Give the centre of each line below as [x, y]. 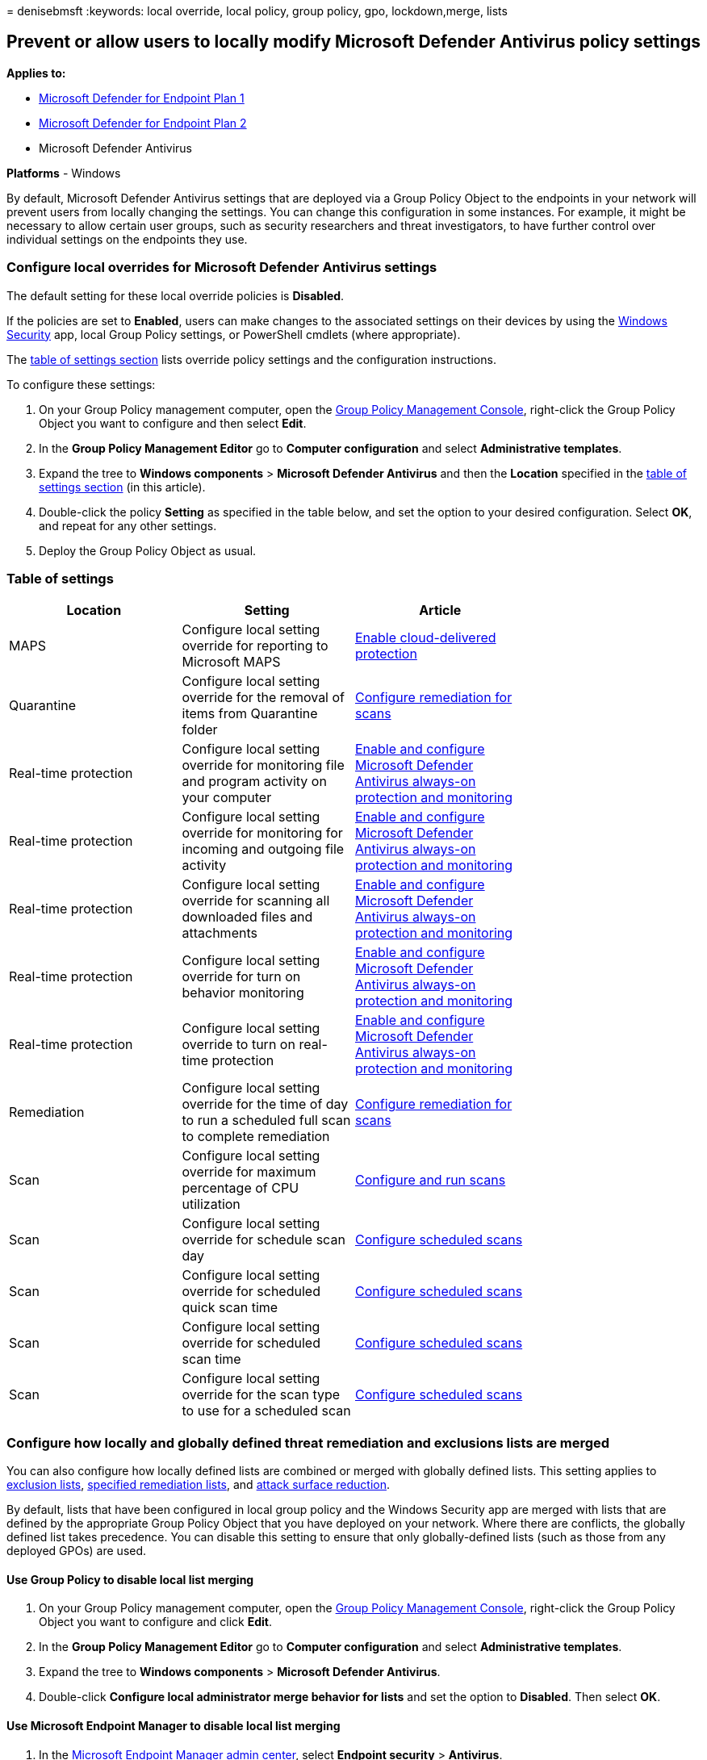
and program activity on [254, 782]
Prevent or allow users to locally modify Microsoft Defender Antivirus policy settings [353, 42]
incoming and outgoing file [263, 849]
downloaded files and [247, 917]
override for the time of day [265, 1104]
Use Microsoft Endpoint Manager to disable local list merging [174, 1725]
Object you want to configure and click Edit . [156, 1622]
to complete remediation [256, 1137]
